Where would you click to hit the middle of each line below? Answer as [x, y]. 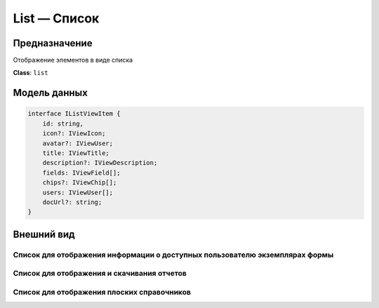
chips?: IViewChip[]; [80, 183]
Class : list [31, 73]
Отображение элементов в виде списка [73, 60]
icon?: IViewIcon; [74, 134]
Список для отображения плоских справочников [102, 292]
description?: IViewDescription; [100, 163]
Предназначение [53, 43]
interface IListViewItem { [74, 114]
